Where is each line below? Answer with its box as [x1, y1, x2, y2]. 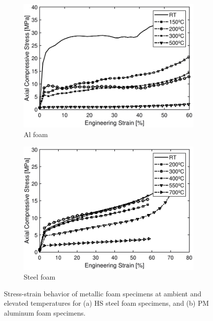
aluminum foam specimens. [4, 307, 86, 318]
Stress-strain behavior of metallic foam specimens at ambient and [4, 288, 202, 298]
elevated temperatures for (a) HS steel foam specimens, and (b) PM [4, 298, 209, 308]
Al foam [24, 129, 48, 140]
